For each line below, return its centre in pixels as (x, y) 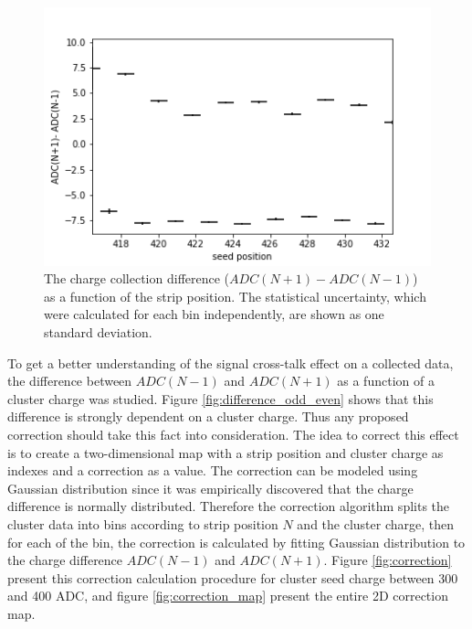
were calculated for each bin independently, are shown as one (214, 314)
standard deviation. (98, 332)
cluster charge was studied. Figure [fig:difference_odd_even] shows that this (220, 398)
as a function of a (386, 381)
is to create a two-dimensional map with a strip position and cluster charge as (226, 452)
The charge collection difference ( (137, 278)
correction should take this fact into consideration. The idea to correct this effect (233, 434)
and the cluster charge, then (376, 523)
